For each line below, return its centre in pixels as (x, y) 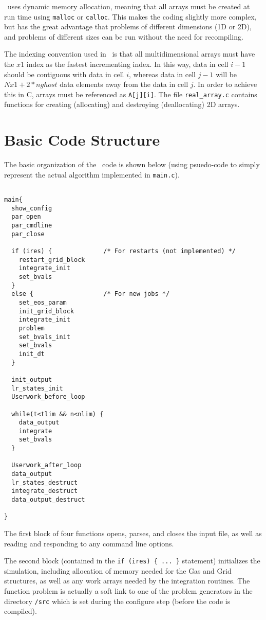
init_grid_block (46, 311)
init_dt (32, 354)
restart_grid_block (52, 260)
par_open (26, 217)
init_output (32, 379)
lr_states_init (37, 388)
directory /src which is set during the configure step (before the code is (117, 601)
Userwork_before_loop (48, 397)
